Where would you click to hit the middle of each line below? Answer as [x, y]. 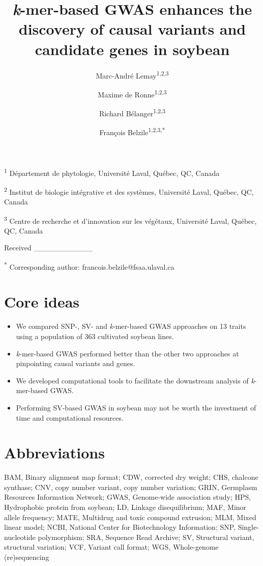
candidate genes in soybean [132, 49]
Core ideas [42, 302]
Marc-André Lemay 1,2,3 [132, 74]
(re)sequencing [27, 557]
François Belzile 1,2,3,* [132, 131]
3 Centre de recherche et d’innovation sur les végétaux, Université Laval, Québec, [130, 220]
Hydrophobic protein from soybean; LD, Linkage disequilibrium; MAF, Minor [125, 507]
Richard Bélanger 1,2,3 [132, 112]
